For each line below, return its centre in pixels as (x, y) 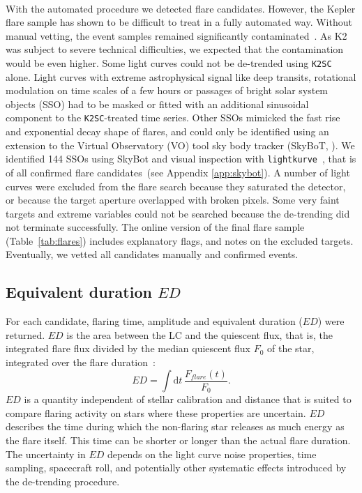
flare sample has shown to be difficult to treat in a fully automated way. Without (179, 22)
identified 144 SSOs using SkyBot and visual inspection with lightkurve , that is (181, 159)
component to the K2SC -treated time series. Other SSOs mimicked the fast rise (173, 117)
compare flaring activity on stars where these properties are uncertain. (156, 412)
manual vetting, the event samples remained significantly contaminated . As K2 (176, 35)
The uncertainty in (46, 454)
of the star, (291, 348)
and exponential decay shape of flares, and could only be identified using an (167, 131)
